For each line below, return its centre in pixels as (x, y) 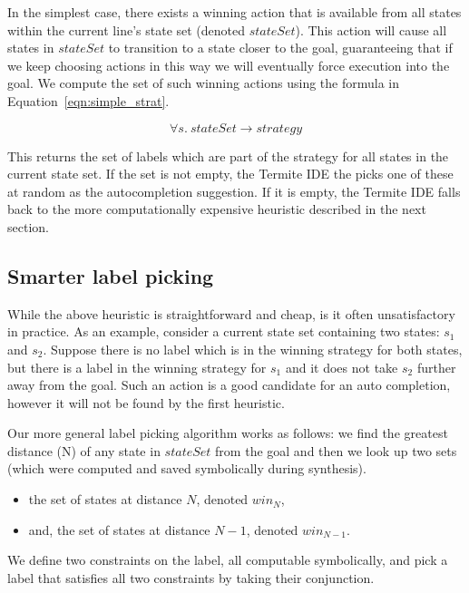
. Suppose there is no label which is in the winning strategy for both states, (253, 349)
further (436, 367)
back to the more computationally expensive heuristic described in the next (217, 209)
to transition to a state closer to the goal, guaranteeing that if (280, 48)
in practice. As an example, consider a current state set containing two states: (224, 331)
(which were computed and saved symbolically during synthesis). (187, 468)
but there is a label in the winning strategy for (137, 367)
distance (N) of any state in (84, 450)
